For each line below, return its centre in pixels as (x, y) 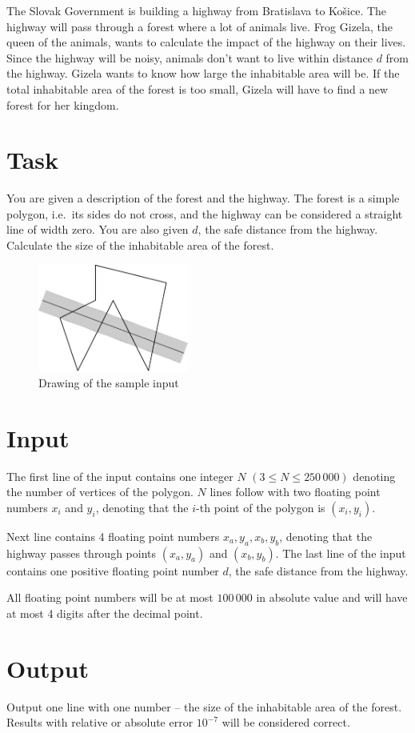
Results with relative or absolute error (100, 722)
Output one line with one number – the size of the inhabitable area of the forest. (204, 706)
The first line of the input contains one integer (120, 476)
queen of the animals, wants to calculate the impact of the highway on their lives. (206, 42)
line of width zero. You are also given (98, 229)
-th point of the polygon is (261, 507)
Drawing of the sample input (109, 382)
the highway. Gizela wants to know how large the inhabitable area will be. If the (203, 73)
